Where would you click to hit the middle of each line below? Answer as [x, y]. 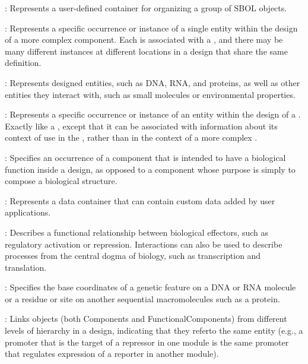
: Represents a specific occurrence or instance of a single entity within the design [151, 28]
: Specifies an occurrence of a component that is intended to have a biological [145, 157]
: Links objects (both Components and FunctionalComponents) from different [146, 319]
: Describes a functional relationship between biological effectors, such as [137, 232]
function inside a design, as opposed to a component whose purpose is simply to [150, 169]
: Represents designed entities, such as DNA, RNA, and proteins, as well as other [153, 82]
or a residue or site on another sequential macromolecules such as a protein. [142, 298]
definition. [23, 63]
